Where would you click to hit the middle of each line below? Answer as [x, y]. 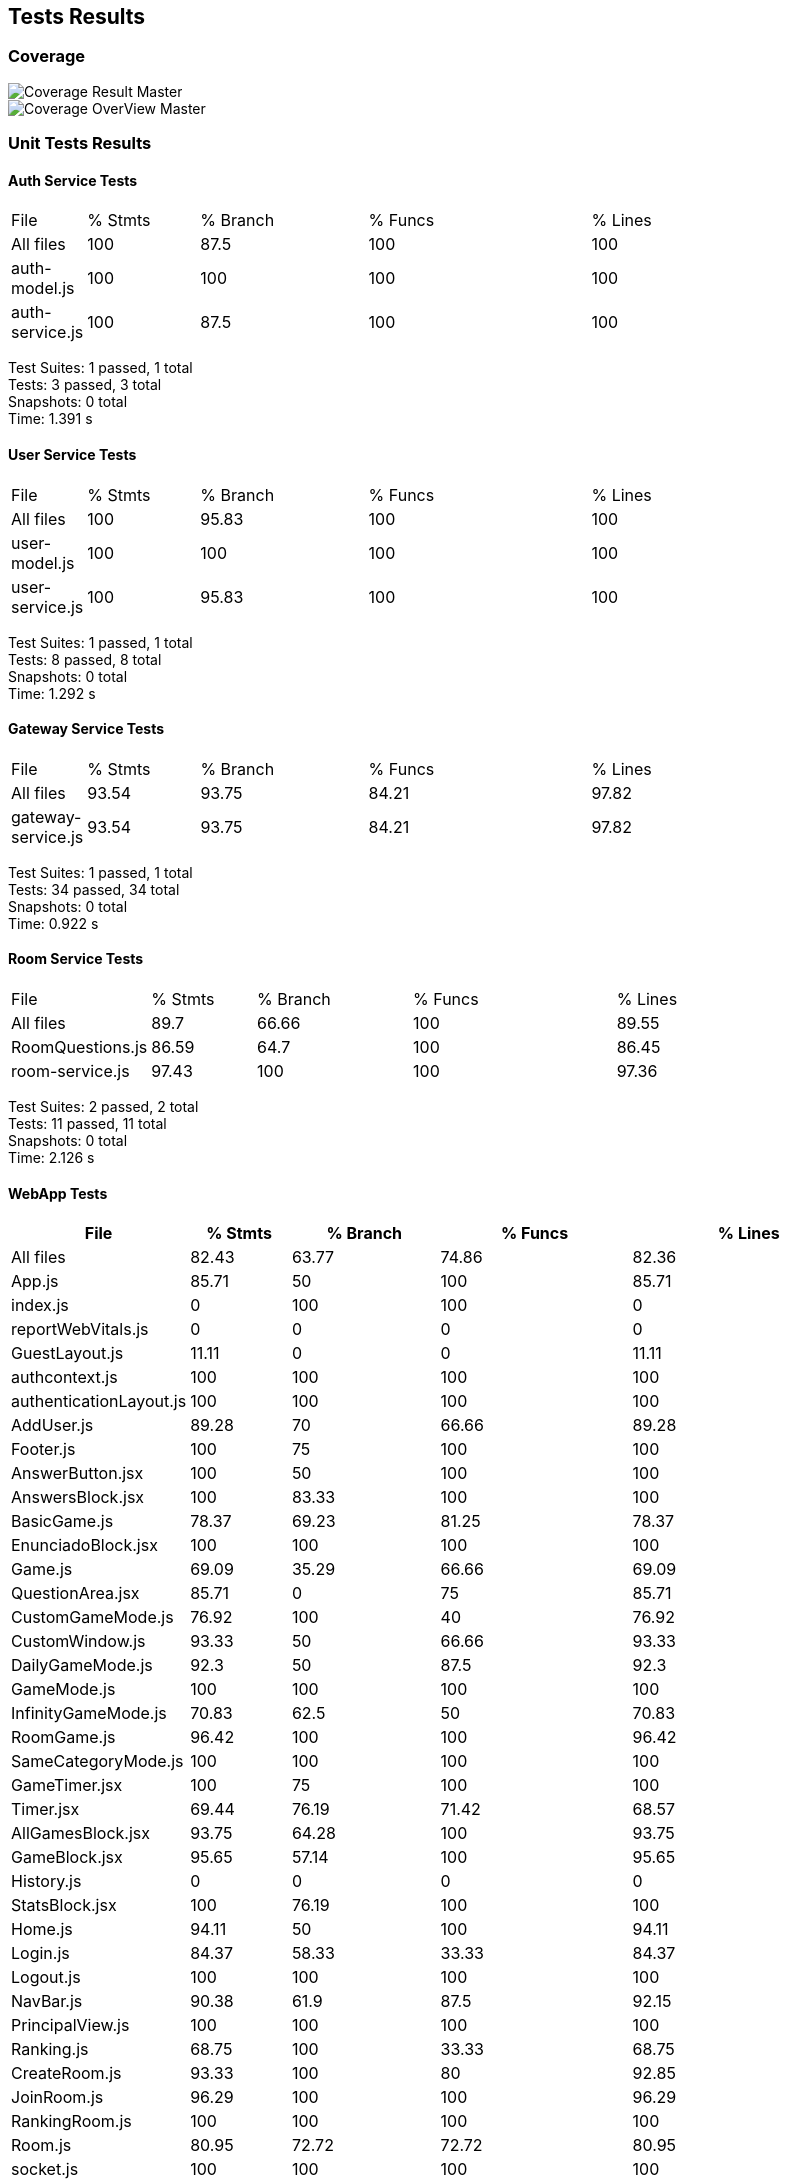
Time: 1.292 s [52, 693]
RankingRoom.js [71, 2121]
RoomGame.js [63, 1737]
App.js [35, 1281]
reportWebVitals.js [80, 1329]
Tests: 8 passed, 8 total [85, 659]
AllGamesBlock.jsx [81, 1833]
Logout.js [46, 1977]
